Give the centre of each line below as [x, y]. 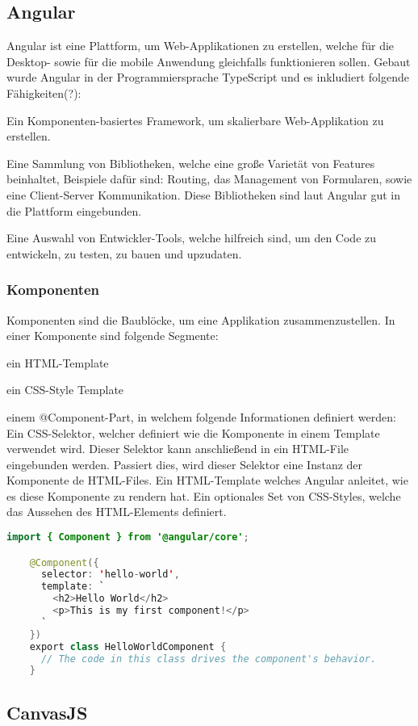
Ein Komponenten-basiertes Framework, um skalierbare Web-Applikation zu [195, 120]
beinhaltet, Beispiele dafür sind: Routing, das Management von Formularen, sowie [209, 179]
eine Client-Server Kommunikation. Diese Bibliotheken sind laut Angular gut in [203, 194]
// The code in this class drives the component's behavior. [209, 659]
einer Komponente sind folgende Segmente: [113, 336]
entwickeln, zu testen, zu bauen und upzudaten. [124, 253]
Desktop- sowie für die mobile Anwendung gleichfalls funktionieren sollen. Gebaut [209, 61]
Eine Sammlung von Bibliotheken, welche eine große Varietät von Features [191, 163]
